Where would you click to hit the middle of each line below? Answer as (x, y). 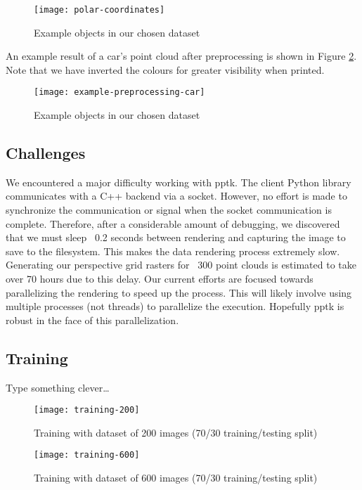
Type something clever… (58, 387)
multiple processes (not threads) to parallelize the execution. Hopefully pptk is (175, 306)
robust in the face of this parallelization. (92, 320)
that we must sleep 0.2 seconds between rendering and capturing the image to (176, 237)
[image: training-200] (87, 410)
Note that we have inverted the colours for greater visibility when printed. (165, 69)
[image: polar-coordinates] (99, 10)
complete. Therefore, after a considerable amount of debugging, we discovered (173, 223)
